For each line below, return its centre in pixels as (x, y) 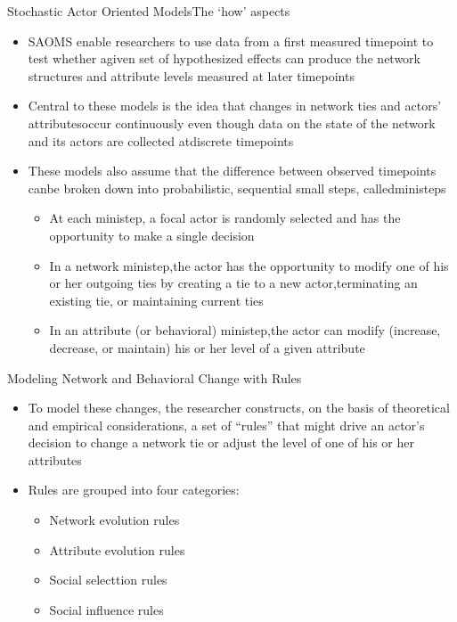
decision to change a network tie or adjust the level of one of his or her (221, 442)
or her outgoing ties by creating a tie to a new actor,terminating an (233, 283)
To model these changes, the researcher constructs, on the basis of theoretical (239, 408)
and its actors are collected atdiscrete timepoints (161, 140)
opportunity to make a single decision (152, 235)
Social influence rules (106, 609)
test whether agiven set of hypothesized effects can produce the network (224, 58)
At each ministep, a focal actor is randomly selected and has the (225, 218)
